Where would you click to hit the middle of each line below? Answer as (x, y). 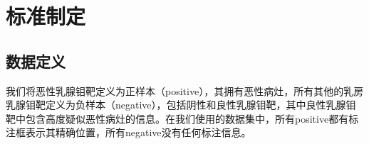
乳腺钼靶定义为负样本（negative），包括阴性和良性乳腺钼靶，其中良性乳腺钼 (181, 105)
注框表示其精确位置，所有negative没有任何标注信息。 (129, 132)
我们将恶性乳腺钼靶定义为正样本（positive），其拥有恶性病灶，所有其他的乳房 (185, 90)
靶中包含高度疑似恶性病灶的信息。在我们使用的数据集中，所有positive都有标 (182, 118)
